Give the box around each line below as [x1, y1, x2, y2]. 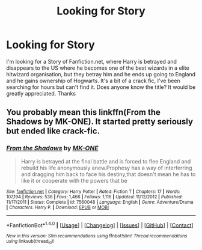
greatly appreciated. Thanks [6, 90, 76, 97]
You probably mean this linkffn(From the [6, 107, 161, 118]
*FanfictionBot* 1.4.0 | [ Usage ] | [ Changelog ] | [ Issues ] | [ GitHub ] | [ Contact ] [6, 221, 194, 229]
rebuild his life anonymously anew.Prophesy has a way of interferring [20, 164, 192, 171]
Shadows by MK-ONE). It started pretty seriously [6, 117, 194, 127]
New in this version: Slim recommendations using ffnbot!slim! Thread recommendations [6, 233, 188, 239]
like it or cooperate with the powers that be [20, 177, 128, 184]
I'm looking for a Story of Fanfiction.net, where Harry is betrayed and [6, 58, 177, 65]
